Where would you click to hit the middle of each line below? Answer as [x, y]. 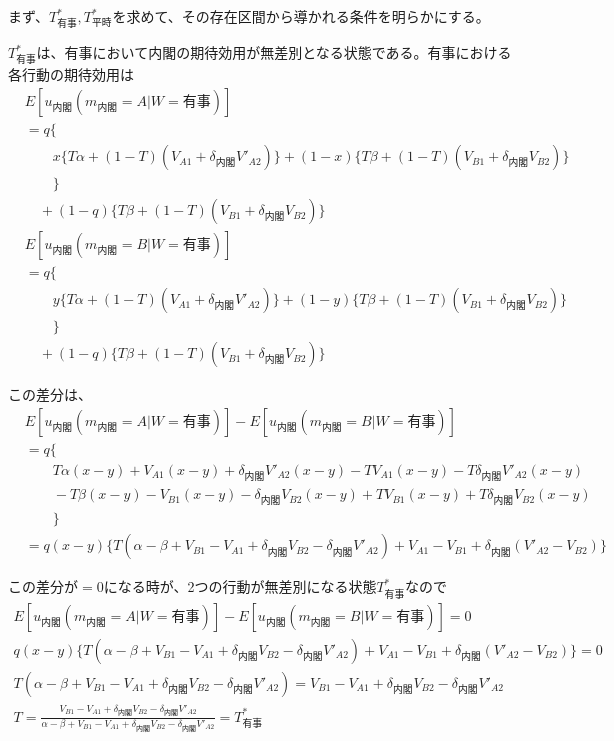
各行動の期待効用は [71, 74]
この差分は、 [50, 394]
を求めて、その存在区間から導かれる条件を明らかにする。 [301, 16]
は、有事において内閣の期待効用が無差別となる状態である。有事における [274, 52]
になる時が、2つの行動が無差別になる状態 [240, 586]
